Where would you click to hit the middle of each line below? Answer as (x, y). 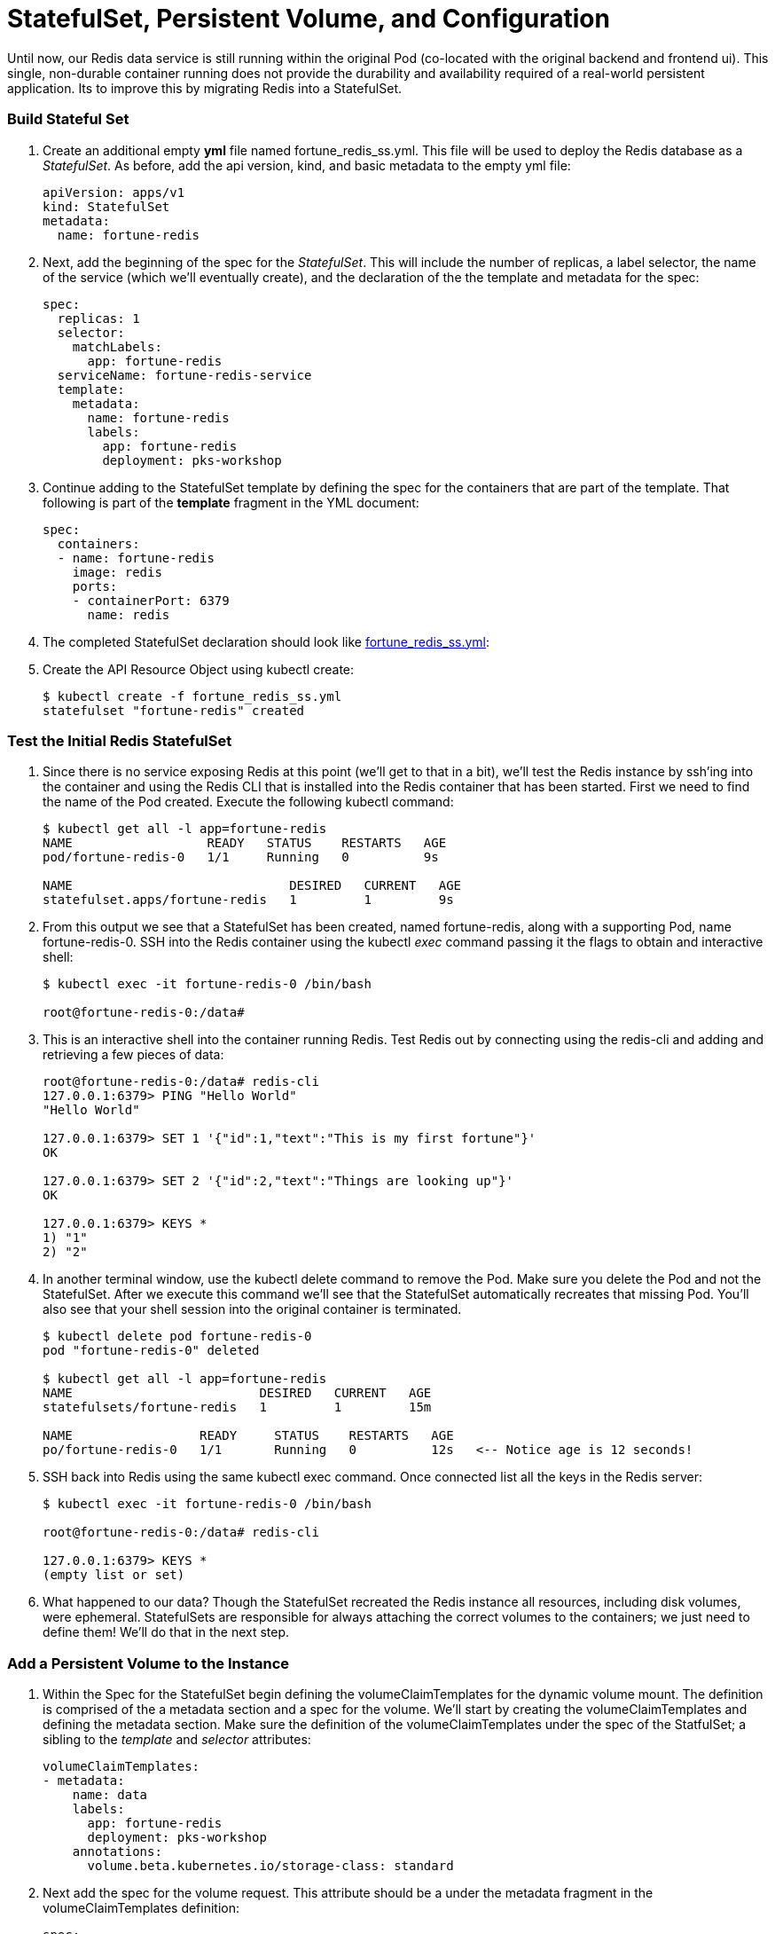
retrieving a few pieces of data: (133, 1055)
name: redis (129, 614)
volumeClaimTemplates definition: (141, 1908)
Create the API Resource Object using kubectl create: (199, 669)
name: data (110, 1795)
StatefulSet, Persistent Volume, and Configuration (309, 19)
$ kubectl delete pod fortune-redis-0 (177, 1337)
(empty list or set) (114, 1575)
